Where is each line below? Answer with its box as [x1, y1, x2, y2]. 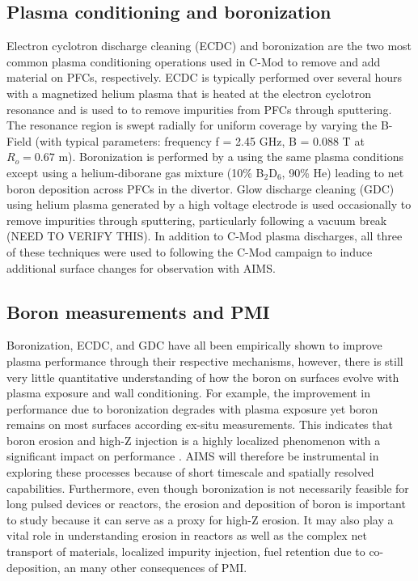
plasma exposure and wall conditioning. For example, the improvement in [6, 384, 371, 401]
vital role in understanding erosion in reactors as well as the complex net [6, 527, 367, 544]
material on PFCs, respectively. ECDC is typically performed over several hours [6, 69, 403, 86]
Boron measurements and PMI [6, 299, 270, 324]
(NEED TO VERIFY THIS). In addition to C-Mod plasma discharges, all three [6, 227, 403, 244]
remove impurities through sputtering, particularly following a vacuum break [6, 211, 387, 228]
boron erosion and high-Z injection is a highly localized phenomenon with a [6, 431, 381, 448]
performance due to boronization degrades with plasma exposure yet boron [6, 400, 378, 417]
